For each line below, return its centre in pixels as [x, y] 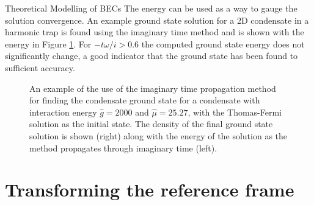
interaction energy [63, 112]
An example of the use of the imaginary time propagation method [153, 88]
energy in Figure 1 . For [48, 43]
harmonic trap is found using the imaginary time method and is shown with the [155, 32]
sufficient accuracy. [40, 67]
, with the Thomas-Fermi [235, 112]
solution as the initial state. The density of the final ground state [151, 124]
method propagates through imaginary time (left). [123, 148]
